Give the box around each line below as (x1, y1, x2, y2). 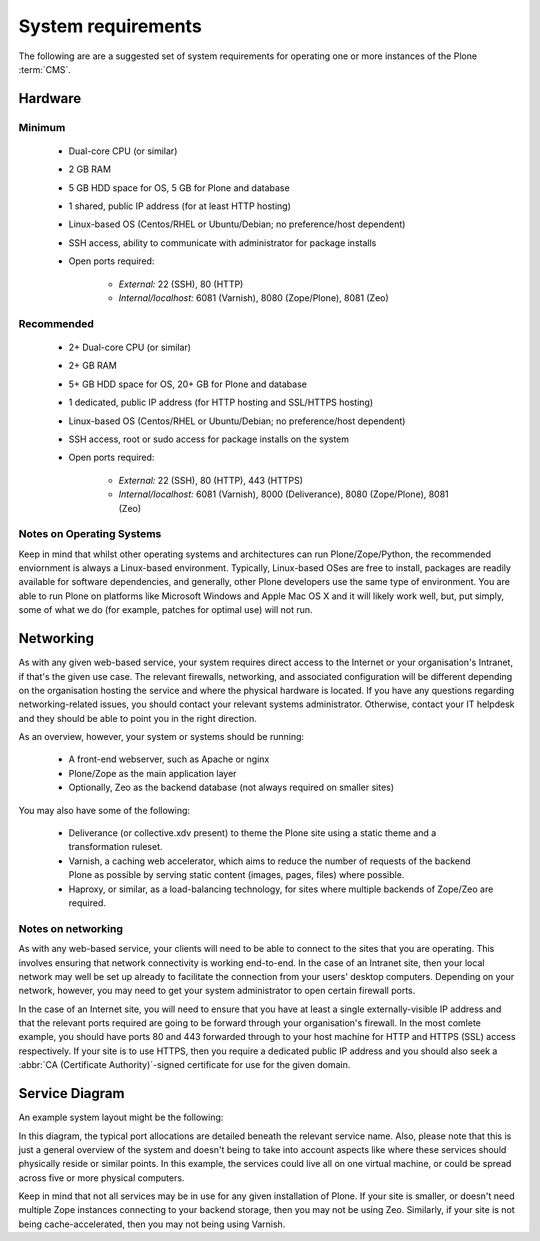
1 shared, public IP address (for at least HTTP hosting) (68, 200, 292, 212)
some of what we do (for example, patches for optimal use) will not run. (18, 604, 314, 616)
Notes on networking (18, 921, 124, 935)
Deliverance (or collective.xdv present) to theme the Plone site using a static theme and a (68, 827, 437, 839)
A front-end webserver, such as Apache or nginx (68, 753, 270, 765)
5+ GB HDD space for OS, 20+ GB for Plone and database (68, 378, 307, 390)
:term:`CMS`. (18, 63, 72, 75)
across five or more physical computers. (18, 1171, 185, 1184)
